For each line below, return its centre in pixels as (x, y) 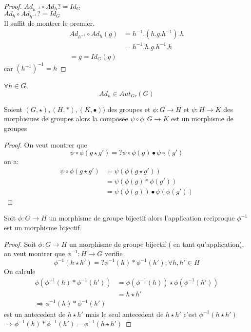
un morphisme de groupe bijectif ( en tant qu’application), (156, 244)
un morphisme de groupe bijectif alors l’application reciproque (142, 218)
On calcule (20, 271)
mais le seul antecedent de (125, 314)
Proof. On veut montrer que (46, 144)
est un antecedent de (35, 314)
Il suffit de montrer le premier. (49, 23)
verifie (114, 253)
